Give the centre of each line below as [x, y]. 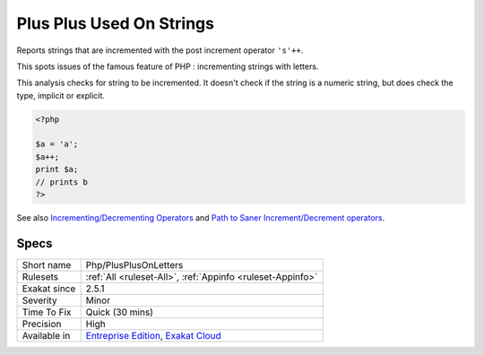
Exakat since [49, 289]
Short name [47, 264]
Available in [46, 335]
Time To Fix [47, 312]
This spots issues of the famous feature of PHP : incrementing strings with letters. [168, 66]
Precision [42, 324]
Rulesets [40, 276]
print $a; [57, 169]
